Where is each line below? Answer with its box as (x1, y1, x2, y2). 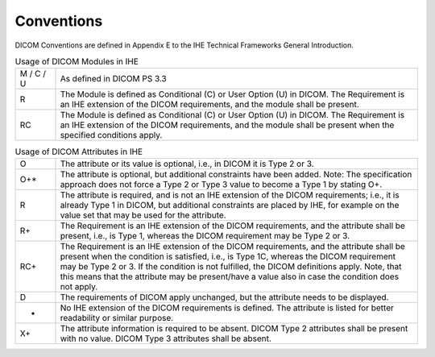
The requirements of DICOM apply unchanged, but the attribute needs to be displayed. (60, 291, 389, 302)
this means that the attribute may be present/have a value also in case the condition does (60, 271, 399, 282)
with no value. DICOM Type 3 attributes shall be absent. (60, 333, 271, 344)
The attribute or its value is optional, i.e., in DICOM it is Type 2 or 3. (60, 158, 314, 169)
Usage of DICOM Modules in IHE (14, 56, 139, 68)
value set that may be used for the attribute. (60, 210, 226, 221)
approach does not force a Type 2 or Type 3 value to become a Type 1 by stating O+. (60, 178, 383, 189)
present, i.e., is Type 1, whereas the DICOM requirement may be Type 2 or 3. (60, 230, 350, 241)
